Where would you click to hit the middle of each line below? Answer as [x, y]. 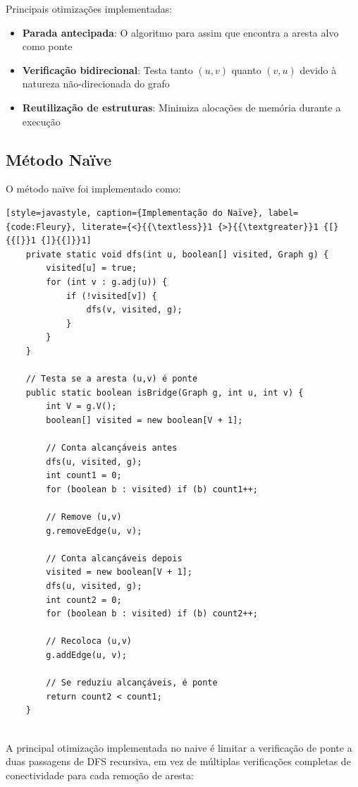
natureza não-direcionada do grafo [96, 84]
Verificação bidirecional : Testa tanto [107, 69]
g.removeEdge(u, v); [94, 531]
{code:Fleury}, [41, 227]
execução [41, 121]
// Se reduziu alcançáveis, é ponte [132, 683]
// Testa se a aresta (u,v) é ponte [112, 379]
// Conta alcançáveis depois [114, 558]
